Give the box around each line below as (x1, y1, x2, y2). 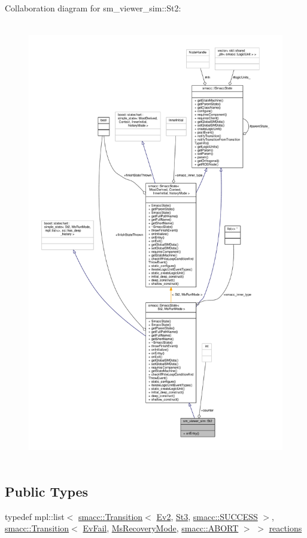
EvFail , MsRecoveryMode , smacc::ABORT (83, 522, 239, 534)
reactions (269, 522, 302, 534)
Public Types (5, 482, 89, 500)
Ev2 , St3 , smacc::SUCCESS (156, 510, 258, 522)
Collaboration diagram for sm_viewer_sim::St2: (5, 2, 181, 14)
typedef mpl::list (5, 510, 65, 522)
